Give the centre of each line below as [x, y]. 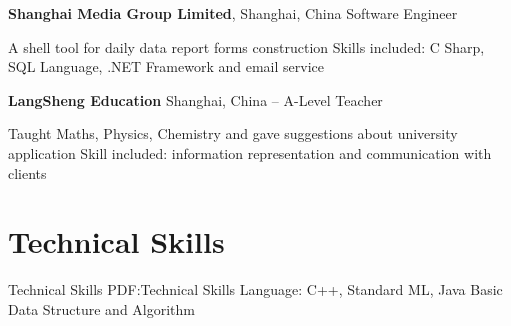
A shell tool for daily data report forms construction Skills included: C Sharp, [246, 46]
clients [27, 172]
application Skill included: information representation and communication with [250, 152]
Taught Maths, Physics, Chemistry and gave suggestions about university [233, 133]
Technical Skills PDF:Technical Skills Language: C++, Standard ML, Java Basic [255, 289]
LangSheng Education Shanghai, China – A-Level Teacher [195, 99]
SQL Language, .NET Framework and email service [166, 66]
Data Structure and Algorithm [102, 308]
